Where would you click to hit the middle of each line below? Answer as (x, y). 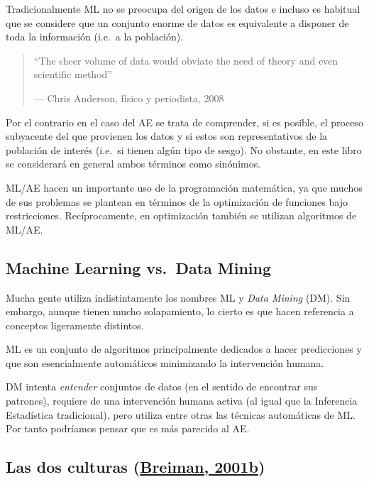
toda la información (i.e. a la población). (95, 37)
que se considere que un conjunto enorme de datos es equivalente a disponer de (177, 22)
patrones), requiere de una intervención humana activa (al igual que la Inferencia (182, 401)
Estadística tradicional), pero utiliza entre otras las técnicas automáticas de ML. (181, 414)
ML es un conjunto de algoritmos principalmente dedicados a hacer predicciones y (184, 349)
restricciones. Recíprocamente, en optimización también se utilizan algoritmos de (181, 215)
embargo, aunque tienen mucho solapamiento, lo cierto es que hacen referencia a (180, 311)
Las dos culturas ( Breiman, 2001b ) (136, 467)
